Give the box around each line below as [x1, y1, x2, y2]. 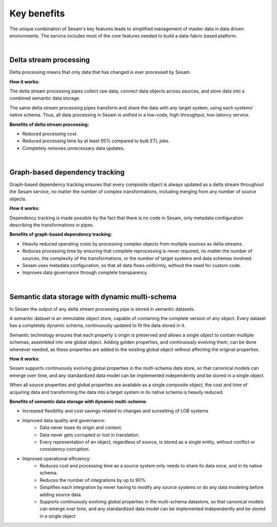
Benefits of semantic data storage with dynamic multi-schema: [9, 398, 147, 404]
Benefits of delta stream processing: [9, 121, 89, 127]
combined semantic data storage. [9, 95, 81, 101]
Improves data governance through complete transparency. [22, 270, 148, 276]
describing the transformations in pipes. [9, 222, 94, 228]
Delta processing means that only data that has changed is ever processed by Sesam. [9, 69, 191, 76]
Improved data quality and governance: [22, 417, 106, 423]
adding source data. [39, 491, 82, 498]
